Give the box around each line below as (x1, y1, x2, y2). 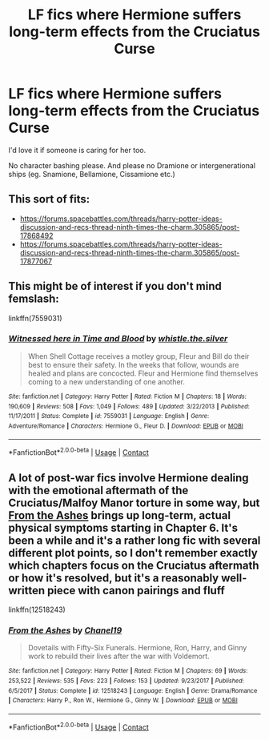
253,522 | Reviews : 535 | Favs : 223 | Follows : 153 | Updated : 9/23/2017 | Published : (8, 677, 244, 685)
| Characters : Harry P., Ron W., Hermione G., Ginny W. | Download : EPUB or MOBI (8, 697, 238, 705)
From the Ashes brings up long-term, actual (8, 509, 231, 522)
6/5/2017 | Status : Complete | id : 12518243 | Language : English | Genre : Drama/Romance (8, 686, 258, 694)
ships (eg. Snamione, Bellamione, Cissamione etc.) (8, 169, 176, 179)
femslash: (8, 292, 60, 306)
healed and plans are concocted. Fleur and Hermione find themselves (27, 368, 259, 378)
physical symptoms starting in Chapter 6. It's (8, 521, 239, 534)
